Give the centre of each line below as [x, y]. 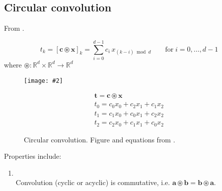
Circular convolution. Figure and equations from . [100, 139]
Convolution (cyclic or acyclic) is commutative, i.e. [93, 182]
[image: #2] [43, 81]
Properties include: [33, 156]
